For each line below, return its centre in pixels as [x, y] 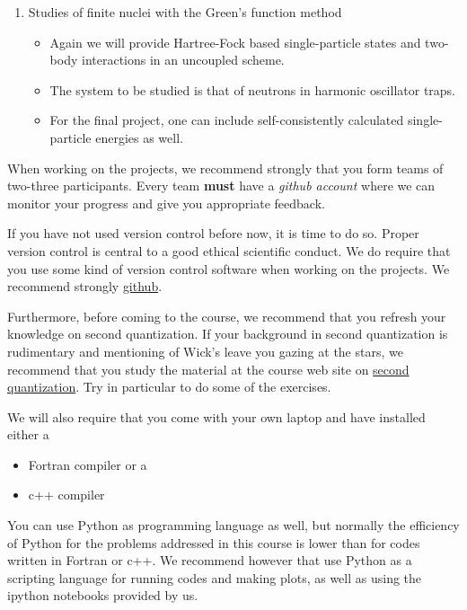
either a [28, 434]
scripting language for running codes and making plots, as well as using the [215, 577]
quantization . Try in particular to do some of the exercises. [169, 387]
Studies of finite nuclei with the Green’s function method [185, 12]
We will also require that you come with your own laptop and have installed [216, 416]
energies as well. [139, 137]
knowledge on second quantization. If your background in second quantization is [228, 334]
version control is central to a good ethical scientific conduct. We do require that [229, 250]
